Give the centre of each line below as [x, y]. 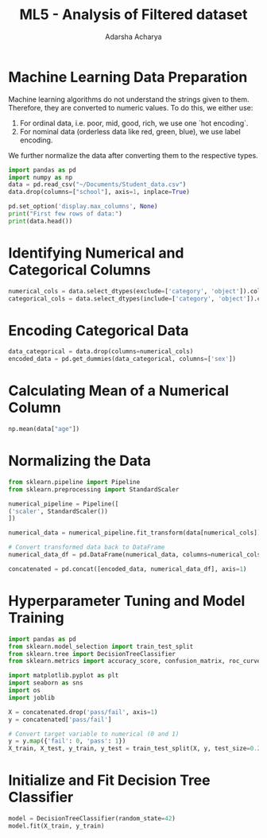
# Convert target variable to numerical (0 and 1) [94, 734]
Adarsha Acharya [133, 37]
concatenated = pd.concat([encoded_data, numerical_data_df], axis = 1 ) [128, 569]
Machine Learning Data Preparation [128, 77]
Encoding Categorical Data [99, 330]
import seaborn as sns [46, 683]
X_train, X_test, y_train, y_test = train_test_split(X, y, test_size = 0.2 [135, 749]
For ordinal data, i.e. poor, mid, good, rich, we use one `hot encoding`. [134, 123]
